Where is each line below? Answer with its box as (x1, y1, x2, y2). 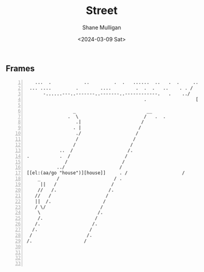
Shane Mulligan (82, 24, 121, 31)
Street (85, 4, 118, 18)
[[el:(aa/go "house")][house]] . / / (26, 170, 185, 176)
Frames (5, 63, 35, 74)
